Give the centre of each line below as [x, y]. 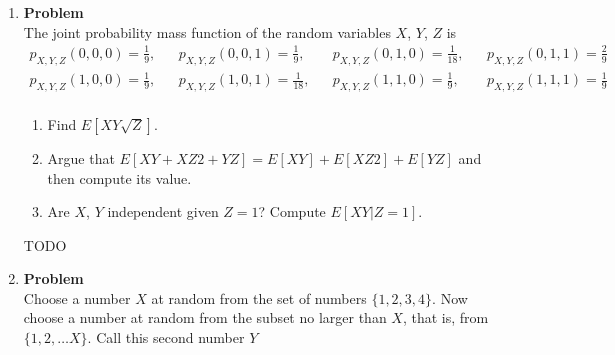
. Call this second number [166, 337]
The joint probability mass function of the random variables [207, 31]
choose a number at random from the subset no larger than [205, 317]
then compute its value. [119, 177]
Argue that [81, 157]
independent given [163, 211]
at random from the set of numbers [259, 297]
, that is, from [445, 317]
